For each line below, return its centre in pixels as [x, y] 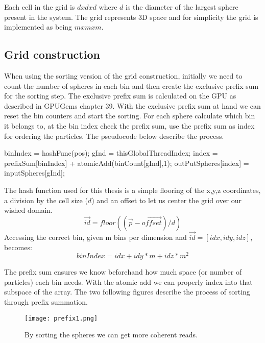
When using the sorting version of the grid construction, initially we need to [123, 75]
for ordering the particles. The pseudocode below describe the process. [114, 136]
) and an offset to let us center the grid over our [167, 200]
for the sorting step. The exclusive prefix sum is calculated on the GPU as [120, 96]
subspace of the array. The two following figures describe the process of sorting [127, 292]
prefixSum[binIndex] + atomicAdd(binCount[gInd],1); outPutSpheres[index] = [127, 163]
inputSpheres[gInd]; [34, 173]
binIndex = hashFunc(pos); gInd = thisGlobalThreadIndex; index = [111, 153]
